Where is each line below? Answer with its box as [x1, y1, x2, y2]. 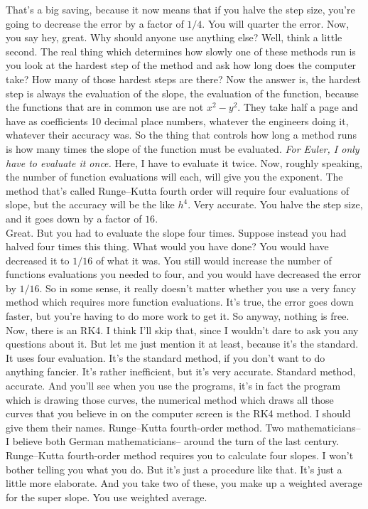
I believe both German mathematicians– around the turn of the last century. [6, 434, 340, 449]
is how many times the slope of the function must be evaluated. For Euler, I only [6, 141, 359, 156]
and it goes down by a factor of [6, 210, 142, 225]
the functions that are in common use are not [6, 100, 204, 114]
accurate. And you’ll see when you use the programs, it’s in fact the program [6, 378, 341, 393]
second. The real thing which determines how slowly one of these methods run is [6, 43, 356, 58]
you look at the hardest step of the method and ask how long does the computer [6, 58, 357, 73]
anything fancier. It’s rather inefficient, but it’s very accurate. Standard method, [6, 364, 356, 379]
